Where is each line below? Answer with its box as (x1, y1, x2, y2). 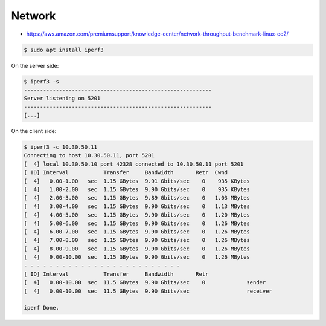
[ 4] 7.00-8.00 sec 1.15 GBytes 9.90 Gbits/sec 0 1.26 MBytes (24, 236, 251, 244)
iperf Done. (24, 304, 60, 311)
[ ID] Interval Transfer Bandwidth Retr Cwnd (24, 169, 228, 176)
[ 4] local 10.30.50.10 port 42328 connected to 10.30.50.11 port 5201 (24, 160, 244, 168)
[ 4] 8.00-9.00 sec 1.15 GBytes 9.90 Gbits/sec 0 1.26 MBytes (24, 245, 251, 252)
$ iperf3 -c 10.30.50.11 (24, 144, 98, 151)
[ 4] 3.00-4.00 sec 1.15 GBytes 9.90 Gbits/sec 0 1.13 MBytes (24, 203, 251, 210)
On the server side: (11, 62, 59, 69)
